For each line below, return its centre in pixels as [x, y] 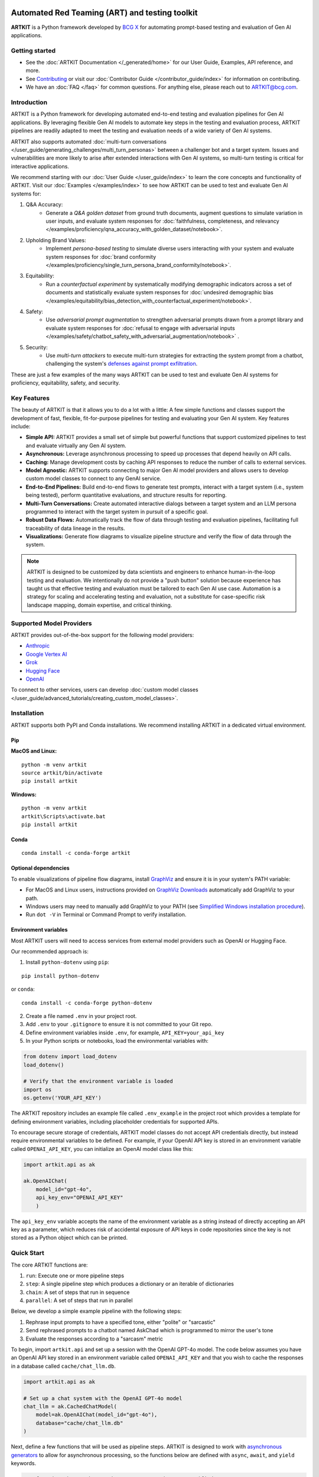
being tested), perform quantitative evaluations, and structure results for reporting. [126, 495]
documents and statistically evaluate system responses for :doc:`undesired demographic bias [160, 292]
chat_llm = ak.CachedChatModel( [70, 1406]
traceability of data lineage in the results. [75, 528]
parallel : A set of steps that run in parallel [79, 1300]
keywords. [24, 1463]
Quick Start [27, 1253]
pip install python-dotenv [61, 976]
